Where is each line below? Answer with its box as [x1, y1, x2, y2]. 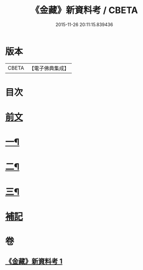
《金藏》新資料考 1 [5, 257, 63, 266]
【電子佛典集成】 [29, 65, 69, 72]
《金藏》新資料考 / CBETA [31, 5, 138, 16]
